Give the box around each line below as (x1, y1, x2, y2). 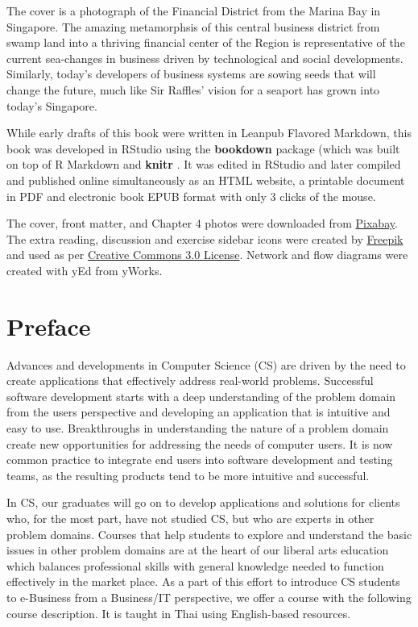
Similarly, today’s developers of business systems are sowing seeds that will (6, 65, 376, 82)
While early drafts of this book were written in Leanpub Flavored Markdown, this (6, 124, 412, 141)
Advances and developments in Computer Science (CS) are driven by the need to (6, 356, 406, 373)
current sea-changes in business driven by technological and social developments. (6, 49, 404, 66)
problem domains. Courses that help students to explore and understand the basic (6, 525, 412, 542)
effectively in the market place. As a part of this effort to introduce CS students (6, 573, 400, 590)
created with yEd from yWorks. (6, 261, 163, 278)
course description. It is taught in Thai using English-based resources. (6, 604, 351, 621)
